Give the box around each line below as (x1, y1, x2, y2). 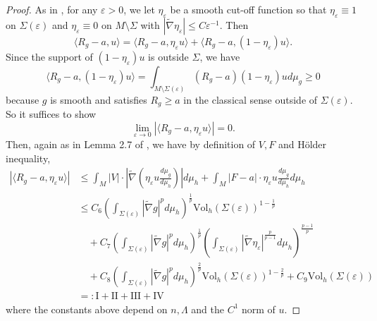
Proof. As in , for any (6, 2, 98, 16)
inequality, (6, 150, 51, 165)
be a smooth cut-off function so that (170, 2, 327, 16)
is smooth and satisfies (50, 92, 147, 107)
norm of (242, 301, 276, 316)
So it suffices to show (6, 107, 97, 121)
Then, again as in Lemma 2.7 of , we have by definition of (6, 136, 256, 151)
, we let (123, 2, 155, 16)
